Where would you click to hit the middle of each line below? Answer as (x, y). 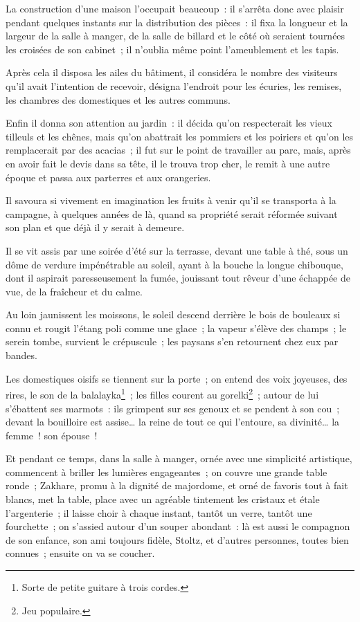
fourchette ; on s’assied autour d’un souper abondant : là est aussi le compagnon (178, 526)
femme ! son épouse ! (52, 435)
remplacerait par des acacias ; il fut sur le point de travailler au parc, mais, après (178, 150)
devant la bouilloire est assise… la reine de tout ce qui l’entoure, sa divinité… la (173, 422)
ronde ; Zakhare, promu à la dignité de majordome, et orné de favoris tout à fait (177, 485)
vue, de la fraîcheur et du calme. (74, 291)
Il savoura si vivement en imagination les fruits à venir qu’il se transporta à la (171, 200)
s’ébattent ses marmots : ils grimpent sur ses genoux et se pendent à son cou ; (173, 408)
